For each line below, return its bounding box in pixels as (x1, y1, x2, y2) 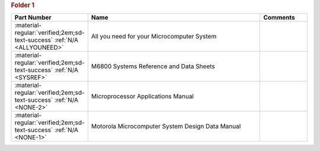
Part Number (14, 14, 52, 22)
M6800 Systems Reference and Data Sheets (91, 62, 216, 70)
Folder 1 (11, 1, 35, 9)
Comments (263, 14, 296, 22)
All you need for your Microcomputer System (91, 33, 217, 41)
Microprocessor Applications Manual (91, 92, 194, 101)
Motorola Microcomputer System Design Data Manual (91, 122, 241, 130)
